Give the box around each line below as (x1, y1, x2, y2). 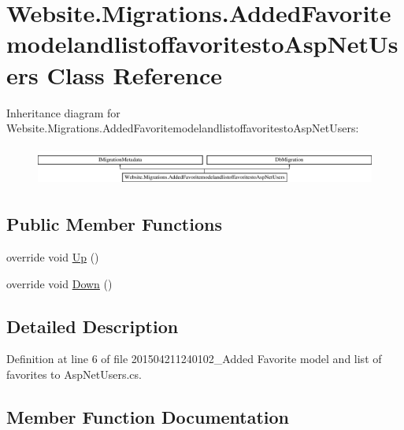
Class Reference (46, 58, 222, 91)
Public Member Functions (6, 212, 222, 236)
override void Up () (6, 249, 99, 265)
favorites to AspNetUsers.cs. (6, 366, 142, 383)
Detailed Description (6, 313, 179, 338)
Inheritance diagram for (6, 104, 120, 120)
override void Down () (6, 275, 113, 291)
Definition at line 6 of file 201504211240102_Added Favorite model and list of (6, 350, 382, 367)
